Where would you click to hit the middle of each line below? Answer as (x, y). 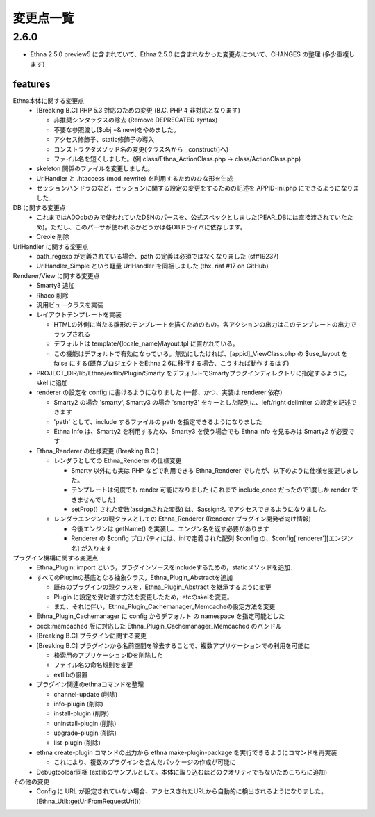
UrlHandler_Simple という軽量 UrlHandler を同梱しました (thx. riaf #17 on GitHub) (152, 266)
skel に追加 (52, 383)
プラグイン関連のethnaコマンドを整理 (90, 684)
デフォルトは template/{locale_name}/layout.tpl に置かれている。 (146, 343)
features (32, 84)
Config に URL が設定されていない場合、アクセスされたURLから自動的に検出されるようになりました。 (182, 791)
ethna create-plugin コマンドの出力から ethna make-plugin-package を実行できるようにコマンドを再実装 (187, 752)
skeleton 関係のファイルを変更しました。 (95, 169)
